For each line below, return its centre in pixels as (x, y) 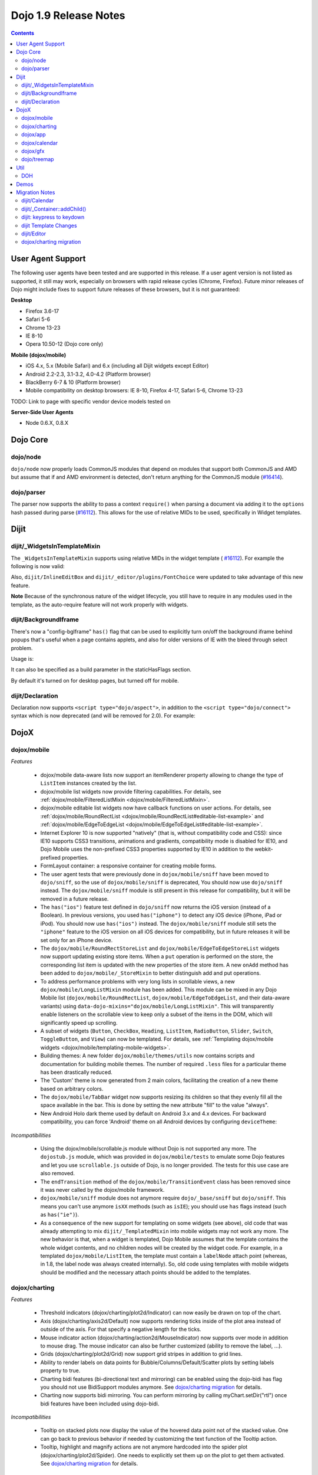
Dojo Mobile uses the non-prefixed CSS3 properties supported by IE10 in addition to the (147, 849)
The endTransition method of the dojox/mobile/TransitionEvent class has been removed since (165, 1181)
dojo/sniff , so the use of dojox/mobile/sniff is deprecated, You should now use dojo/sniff (161, 882)
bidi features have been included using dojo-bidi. (100, 1404)
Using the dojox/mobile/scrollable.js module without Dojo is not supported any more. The (148, 1149)
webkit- (264, 849)
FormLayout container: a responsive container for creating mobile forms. (128, 866)
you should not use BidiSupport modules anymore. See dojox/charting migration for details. (151, 1387)
